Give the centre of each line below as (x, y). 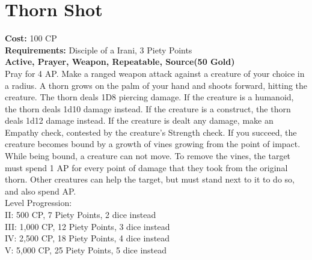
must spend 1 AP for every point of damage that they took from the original (146, 167)
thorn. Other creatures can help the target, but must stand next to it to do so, (150, 179)
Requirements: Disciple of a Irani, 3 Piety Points (99, 50)
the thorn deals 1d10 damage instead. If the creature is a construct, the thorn (148, 108)
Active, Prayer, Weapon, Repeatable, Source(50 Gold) (120, 62)
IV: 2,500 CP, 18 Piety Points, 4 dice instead (87, 238)
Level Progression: (38, 203)
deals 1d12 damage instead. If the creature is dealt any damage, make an (139, 120)
